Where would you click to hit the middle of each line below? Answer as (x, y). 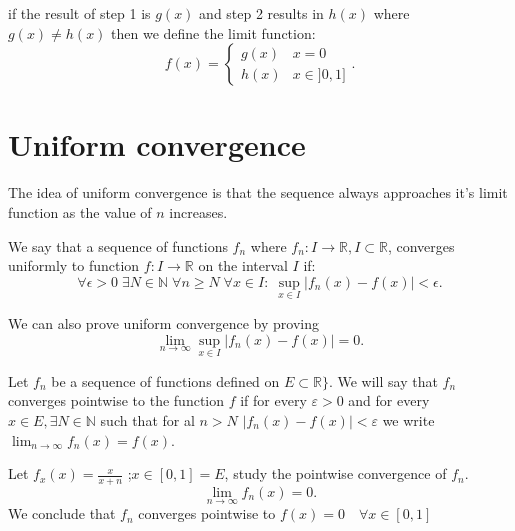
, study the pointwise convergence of (335, 473)
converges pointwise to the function (116, 400)
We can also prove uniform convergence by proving (163, 322)
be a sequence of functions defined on (165, 380)
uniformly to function (74, 265)
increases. (198, 211)
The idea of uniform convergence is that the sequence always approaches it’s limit (258, 192)
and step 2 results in (261, 13)
